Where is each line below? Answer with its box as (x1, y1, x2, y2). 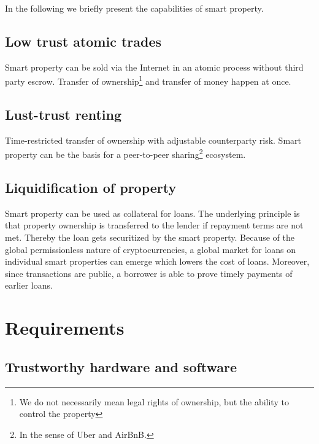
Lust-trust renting (5, 105, 121, 124)
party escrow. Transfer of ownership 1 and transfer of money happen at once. (5, 73, 291, 88)
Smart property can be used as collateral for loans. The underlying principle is (5, 206, 300, 219)
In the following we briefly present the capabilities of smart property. (5, 2, 264, 14)
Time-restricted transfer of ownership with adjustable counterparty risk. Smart (5, 133, 301, 146)
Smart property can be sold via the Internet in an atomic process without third (5, 60, 304, 73)
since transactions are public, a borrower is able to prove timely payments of (5, 267, 293, 279)
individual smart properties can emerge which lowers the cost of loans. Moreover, (5, 255, 310, 268)
